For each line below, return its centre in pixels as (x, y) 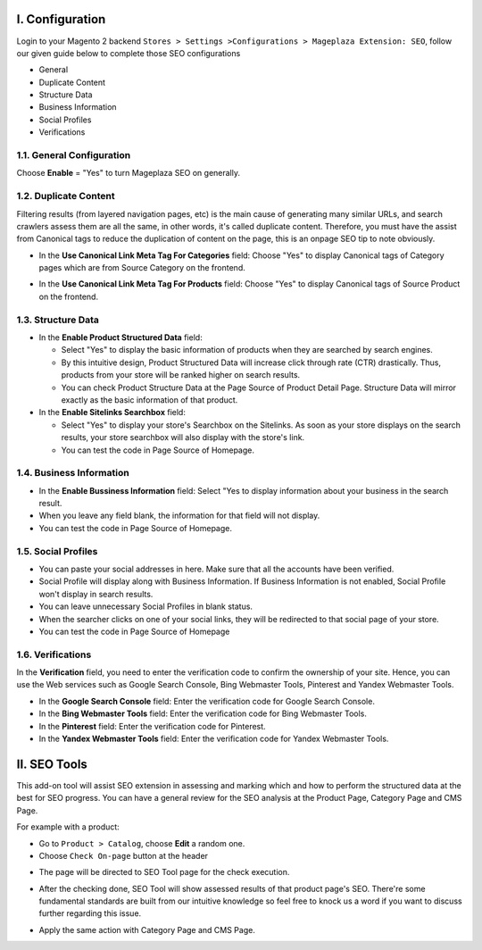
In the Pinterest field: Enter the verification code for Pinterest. (153, 726)
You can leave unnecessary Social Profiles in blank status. (146, 606)
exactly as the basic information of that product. (150, 400)
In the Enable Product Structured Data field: (120, 337)
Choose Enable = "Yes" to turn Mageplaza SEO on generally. (129, 173)
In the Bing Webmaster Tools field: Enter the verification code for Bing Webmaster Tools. (203, 713)
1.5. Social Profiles (57, 551)
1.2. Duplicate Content (66, 196)
